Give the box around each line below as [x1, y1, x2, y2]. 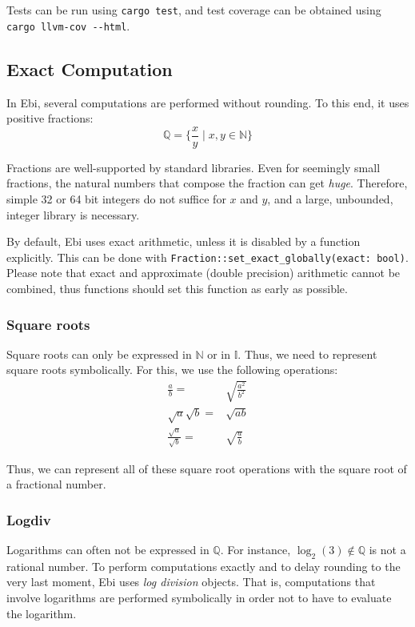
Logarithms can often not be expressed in [6, 541, 209, 557]
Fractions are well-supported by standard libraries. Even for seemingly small [6, 159, 381, 175]
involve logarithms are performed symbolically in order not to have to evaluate [6, 589, 392, 605]
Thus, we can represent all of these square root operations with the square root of [6, 460, 407, 476]
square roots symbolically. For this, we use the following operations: [6, 361, 338, 378]
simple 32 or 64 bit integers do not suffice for [6, 190, 226, 207]
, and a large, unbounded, [267, 190, 393, 207]
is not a [369, 541, 406, 557]
